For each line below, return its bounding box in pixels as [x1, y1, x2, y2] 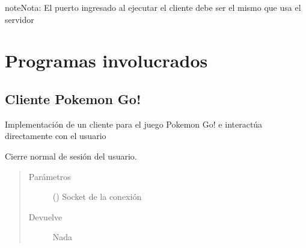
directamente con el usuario [5, 129, 106, 142]
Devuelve [28, 210, 63, 223]
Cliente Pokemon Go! [5, 89, 141, 108]
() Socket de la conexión [52, 190, 142, 203]
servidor [5, 13, 34, 25]
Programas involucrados [5, 48, 208, 73]
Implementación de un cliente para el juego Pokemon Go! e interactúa [5, 117, 263, 130]
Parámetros [28, 170, 71, 182]
